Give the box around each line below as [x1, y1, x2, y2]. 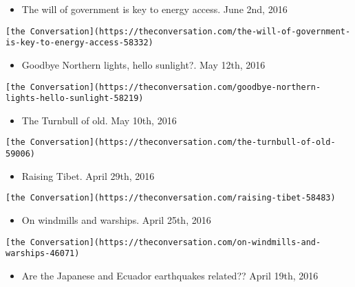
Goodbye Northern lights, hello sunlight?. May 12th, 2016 [21, 57, 266, 71]
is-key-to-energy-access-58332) [6, 38, 153, 48]
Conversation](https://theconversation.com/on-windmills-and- [30, 237, 321, 247]
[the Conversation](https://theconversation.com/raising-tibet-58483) [6, 193, 336, 203]
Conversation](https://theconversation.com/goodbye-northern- [30, 82, 321, 92]
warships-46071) [6, 249, 80, 259]
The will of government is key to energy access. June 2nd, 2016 [21, 2, 288, 16]
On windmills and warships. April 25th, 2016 [21, 212, 211, 227]
